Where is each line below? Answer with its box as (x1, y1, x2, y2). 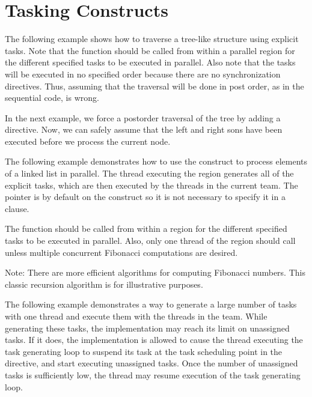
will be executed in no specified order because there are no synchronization (5, 67, 281, 80)
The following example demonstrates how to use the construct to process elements (5, 155, 308, 168)
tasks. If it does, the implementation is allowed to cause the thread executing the (5, 333, 303, 346)
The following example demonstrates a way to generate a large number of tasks (5, 298, 297, 311)
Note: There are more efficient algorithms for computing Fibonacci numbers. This (5, 266, 305, 279)
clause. (5, 202, 29, 214)
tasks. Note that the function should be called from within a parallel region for (5, 44, 295, 56)
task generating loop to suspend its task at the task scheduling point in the (5, 345, 283, 357)
